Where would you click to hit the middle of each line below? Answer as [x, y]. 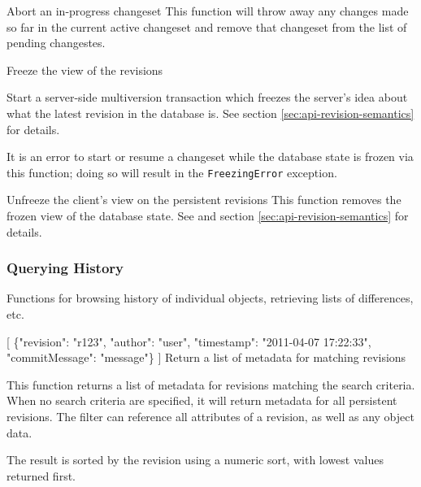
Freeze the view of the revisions [85, 70]
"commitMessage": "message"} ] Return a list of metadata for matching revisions [206, 357]
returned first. [41, 475]
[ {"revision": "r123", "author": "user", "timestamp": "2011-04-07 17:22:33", [189, 341]
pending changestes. [56, 43]
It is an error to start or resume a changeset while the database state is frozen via [210, 157]
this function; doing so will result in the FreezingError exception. [172, 172]
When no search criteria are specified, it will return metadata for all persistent [202, 400]
